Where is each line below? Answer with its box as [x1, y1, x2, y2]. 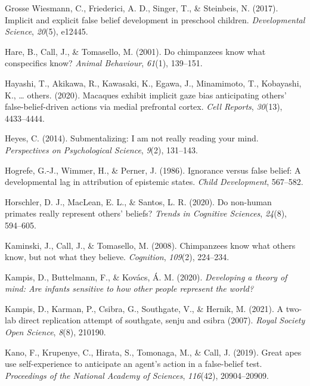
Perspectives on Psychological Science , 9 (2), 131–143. [5, 143, 198, 156]
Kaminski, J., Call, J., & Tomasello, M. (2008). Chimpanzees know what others [5, 239, 296, 251]
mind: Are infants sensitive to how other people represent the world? [5, 282, 254, 295]
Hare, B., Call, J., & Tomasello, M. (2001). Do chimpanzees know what [5, 45, 266, 57]
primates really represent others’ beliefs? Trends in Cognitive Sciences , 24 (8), [5, 207, 287, 220]
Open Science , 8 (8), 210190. [5, 326, 106, 338]
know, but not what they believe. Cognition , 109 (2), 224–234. [5, 251, 230, 263]
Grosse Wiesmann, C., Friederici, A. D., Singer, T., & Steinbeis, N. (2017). [5, 2, 278, 14]
